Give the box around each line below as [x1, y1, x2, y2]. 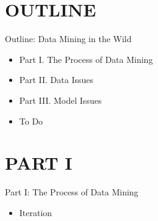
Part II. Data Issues [19, 73, 93, 86]
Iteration [19, 206, 52, 219]
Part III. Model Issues [19, 93, 102, 106]
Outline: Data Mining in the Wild [5, 32, 132, 45]
